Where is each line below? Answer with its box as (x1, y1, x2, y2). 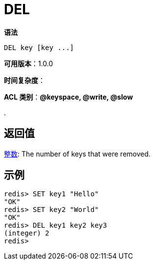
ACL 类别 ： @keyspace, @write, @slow (4, 92, 133, 101)
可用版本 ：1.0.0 (4, 59, 53, 68)
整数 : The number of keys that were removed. (4, 149, 151, 158)
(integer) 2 (4, 229, 49, 238)
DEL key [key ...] (4, 43, 74, 52)
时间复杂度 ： (4, 76, 45, 84)
